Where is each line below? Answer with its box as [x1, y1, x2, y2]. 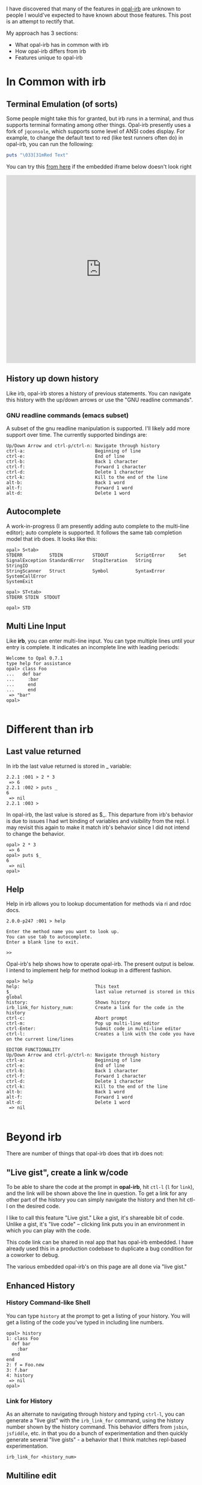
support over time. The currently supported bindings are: [6, 431, 147, 438]
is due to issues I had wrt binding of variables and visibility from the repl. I [6, 817, 189, 824]
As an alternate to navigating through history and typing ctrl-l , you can [6, 1410, 185, 1418]
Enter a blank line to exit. [6, 939, 79, 945]
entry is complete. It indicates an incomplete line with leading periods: [6, 643, 180, 650]
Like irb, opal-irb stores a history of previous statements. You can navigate [6, 389, 191, 397]
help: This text [6, 984, 120, 990]
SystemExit [6, 578, 34, 584]
